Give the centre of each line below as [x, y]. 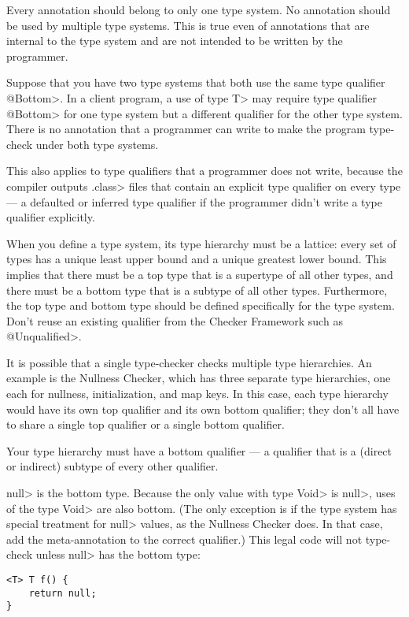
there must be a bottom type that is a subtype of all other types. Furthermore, [197, 290]
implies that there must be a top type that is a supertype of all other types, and [200, 274]
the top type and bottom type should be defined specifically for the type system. [201, 305]
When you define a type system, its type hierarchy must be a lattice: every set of [201, 243]
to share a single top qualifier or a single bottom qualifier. [146, 424]
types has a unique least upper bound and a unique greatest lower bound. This [197, 259]
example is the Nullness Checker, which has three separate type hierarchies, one [199, 378]
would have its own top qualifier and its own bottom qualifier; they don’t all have [203, 409]
